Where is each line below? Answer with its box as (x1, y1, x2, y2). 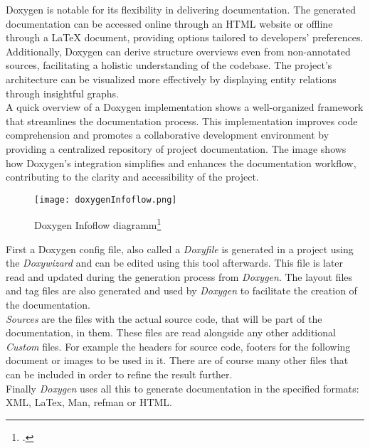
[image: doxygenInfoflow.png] (34, 194, 177, 205)
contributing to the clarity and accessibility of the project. (6, 169, 259, 184)
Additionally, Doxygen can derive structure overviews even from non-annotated (6, 43, 351, 58)
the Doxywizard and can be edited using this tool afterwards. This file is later (6, 255, 344, 270)
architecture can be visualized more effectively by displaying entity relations (6, 71, 337, 86)
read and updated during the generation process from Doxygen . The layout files (6, 269, 353, 284)
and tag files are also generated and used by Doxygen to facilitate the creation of (6, 283, 357, 298)
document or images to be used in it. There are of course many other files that (6, 353, 349, 368)
